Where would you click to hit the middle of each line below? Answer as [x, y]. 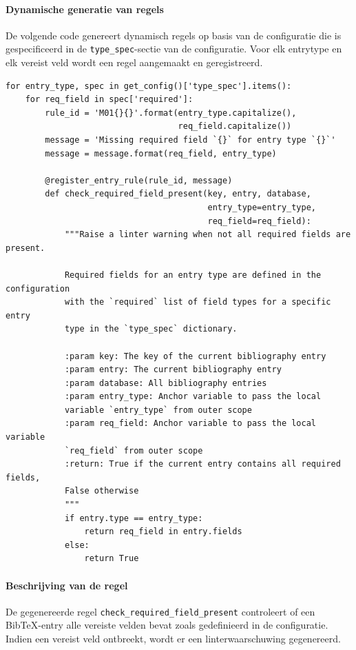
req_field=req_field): [259, 221]
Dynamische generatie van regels [85, 9]
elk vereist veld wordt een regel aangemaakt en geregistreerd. [134, 62]
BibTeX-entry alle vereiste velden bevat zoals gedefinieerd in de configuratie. [167, 625]
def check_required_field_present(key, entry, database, [178, 194]
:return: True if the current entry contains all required [202, 464]
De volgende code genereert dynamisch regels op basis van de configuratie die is [174, 35]
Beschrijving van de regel [67, 585]
